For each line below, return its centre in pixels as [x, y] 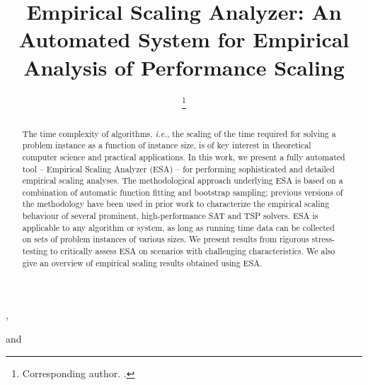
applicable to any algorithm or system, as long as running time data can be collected [178, 227]
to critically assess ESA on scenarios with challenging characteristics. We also [192, 251]
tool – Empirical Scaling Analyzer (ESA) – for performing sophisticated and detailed [178, 168]
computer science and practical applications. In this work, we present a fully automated [184, 156]
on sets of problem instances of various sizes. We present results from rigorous [166, 239]
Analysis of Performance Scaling [184, 67]
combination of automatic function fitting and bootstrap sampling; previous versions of [183, 192]
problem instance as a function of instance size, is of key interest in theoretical [167, 145]
